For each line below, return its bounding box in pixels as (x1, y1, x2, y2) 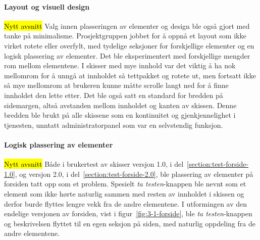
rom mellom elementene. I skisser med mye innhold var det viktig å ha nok (4, 60, 236, 71)
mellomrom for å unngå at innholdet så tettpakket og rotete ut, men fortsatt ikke (4, 70, 256, 80)
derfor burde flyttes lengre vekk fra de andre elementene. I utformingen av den (4, 198, 247, 209)
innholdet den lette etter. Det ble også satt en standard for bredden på (4, 89, 223, 100)
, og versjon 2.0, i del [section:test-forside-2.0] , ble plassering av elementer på (15, 168, 253, 179)
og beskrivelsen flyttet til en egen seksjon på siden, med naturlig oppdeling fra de (4, 218, 255, 228)
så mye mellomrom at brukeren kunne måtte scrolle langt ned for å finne (4, 80, 229, 90)
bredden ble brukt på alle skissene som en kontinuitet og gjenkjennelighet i (4, 110, 236, 120)
